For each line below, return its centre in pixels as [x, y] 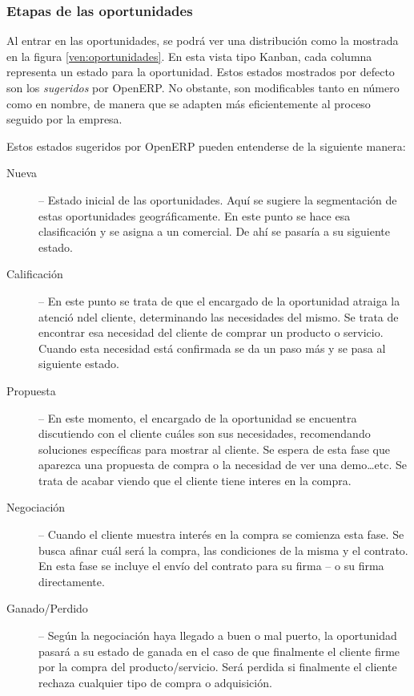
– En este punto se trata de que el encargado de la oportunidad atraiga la [219, 300]
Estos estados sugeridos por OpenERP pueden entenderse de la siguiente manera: [206, 146]
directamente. [72, 581]
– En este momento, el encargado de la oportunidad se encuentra [198, 417]
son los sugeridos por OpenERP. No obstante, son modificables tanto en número [203, 87]
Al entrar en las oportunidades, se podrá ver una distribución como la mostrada [203, 40]
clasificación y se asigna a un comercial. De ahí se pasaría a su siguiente [215, 231]
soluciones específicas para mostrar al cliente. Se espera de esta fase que [214, 449]
